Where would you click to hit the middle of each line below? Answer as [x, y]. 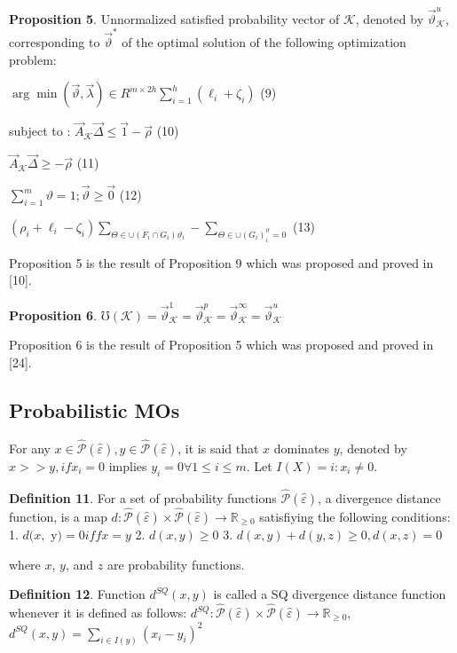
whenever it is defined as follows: [98, 613]
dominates [302, 448]
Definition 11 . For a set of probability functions [143, 497]
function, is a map [58, 517]
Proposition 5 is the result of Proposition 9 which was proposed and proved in [221, 262]
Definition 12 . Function [77, 594]
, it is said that [218, 448]
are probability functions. [176, 564]
